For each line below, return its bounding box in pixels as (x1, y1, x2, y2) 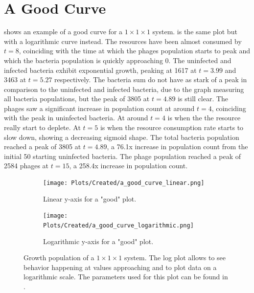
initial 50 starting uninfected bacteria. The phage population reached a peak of (4, 151, 241, 161)
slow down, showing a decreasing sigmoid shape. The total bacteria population (4, 132, 239, 142)
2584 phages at (4, 160, 49, 171)
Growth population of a (23, 252, 94, 263)
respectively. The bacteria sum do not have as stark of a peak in (54, 74, 247, 85)
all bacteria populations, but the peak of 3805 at (4, 93, 150, 104)
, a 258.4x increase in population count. (69, 160, 188, 171)
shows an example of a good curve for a (4, 26, 123, 37)
